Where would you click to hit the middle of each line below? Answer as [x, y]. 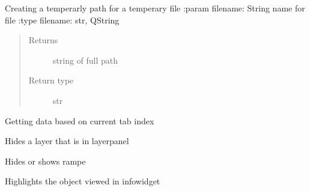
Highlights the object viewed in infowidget [83, 181]
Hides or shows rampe [45, 161]
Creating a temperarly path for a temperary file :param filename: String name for [155, 8]
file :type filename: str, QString [62, 20]
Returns [43, 40]
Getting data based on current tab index [80, 120]
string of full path [85, 60]
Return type [51, 80]
